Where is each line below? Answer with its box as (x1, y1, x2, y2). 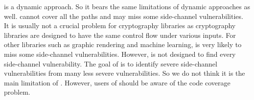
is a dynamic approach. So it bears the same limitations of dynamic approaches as (4, 1, 251, 11)
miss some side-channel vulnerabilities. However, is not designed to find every (4, 49, 236, 59)
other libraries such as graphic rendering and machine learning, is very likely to (4, 39, 242, 50)
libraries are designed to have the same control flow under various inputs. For (4, 30, 236, 40)
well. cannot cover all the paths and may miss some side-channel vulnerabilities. (4, 11, 243, 21)
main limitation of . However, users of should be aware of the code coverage (4, 77, 231, 87)
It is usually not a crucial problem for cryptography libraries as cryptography (4, 20, 236, 31)
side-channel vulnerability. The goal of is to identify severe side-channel (4, 58, 217, 68)
